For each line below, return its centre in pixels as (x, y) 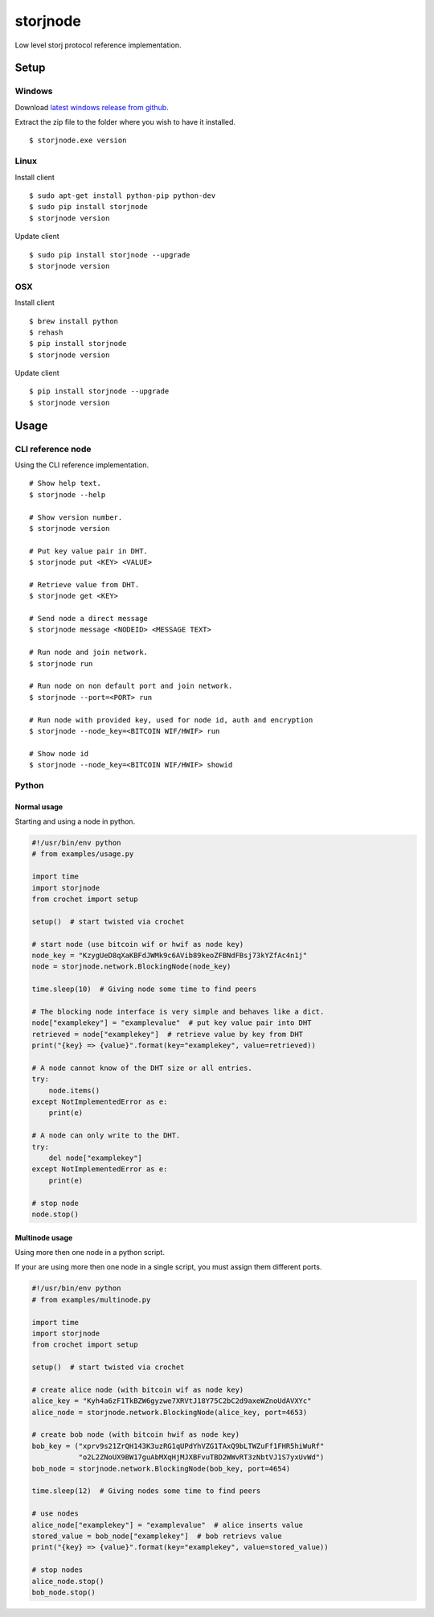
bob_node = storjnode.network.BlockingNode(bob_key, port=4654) (161, 1469)
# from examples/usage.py (83, 854)
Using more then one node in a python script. (90, 1252)
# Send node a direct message (89, 619)
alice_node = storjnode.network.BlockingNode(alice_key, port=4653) (170, 1412)
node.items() (74, 1090)
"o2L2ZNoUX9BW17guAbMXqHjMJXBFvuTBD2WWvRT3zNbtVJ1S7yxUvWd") (201, 1457)
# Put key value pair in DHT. (89, 551)
